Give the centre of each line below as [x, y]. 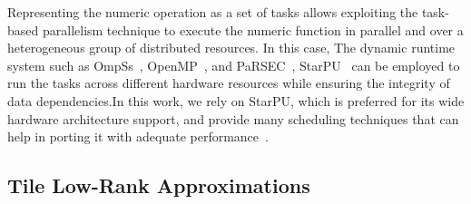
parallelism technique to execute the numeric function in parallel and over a [253, 29]
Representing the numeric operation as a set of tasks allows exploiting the [213, 12]
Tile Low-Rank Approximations [159, 185]
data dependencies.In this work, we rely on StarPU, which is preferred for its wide [236, 100]
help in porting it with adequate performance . [138, 136]
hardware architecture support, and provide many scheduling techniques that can [233, 118]
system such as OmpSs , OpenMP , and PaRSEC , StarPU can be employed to [234, 65]
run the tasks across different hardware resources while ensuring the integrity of [229, 83]
